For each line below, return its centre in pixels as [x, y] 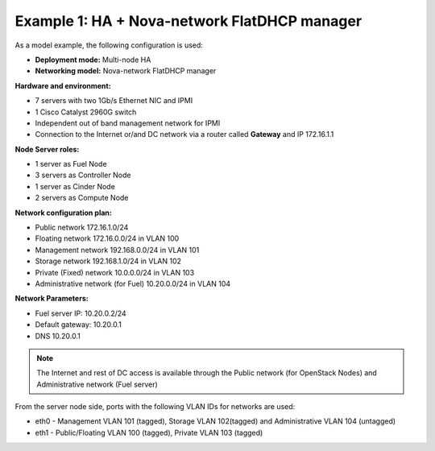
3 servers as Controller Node [83, 175]
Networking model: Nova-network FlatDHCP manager [126, 71]
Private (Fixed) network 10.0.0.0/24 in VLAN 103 [115, 272]
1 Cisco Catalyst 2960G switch [86, 112]
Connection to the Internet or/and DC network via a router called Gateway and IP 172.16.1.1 [184, 134]
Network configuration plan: [63, 213]
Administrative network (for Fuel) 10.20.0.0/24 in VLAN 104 [133, 283]
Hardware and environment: [63, 85]
